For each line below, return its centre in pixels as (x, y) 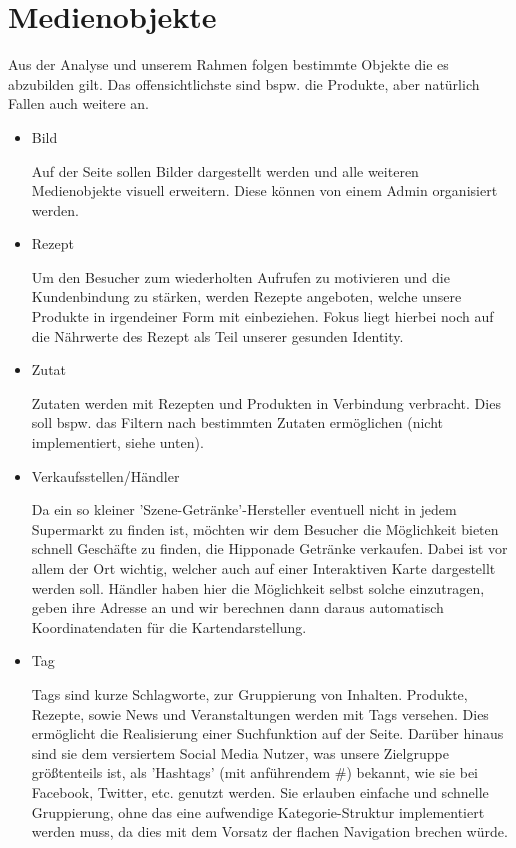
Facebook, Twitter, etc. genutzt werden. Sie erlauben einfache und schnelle (260, 791)
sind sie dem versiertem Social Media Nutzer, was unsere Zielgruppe (240, 752)
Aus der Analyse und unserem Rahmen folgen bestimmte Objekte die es (228, 64)
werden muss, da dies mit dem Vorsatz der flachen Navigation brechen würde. (269, 831)
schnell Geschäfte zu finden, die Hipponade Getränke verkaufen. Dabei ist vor (269, 548)
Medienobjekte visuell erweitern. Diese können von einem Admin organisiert (264, 190)
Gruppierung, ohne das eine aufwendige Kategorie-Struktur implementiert (258, 811)
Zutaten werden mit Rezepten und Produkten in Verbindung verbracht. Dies (266, 402)
